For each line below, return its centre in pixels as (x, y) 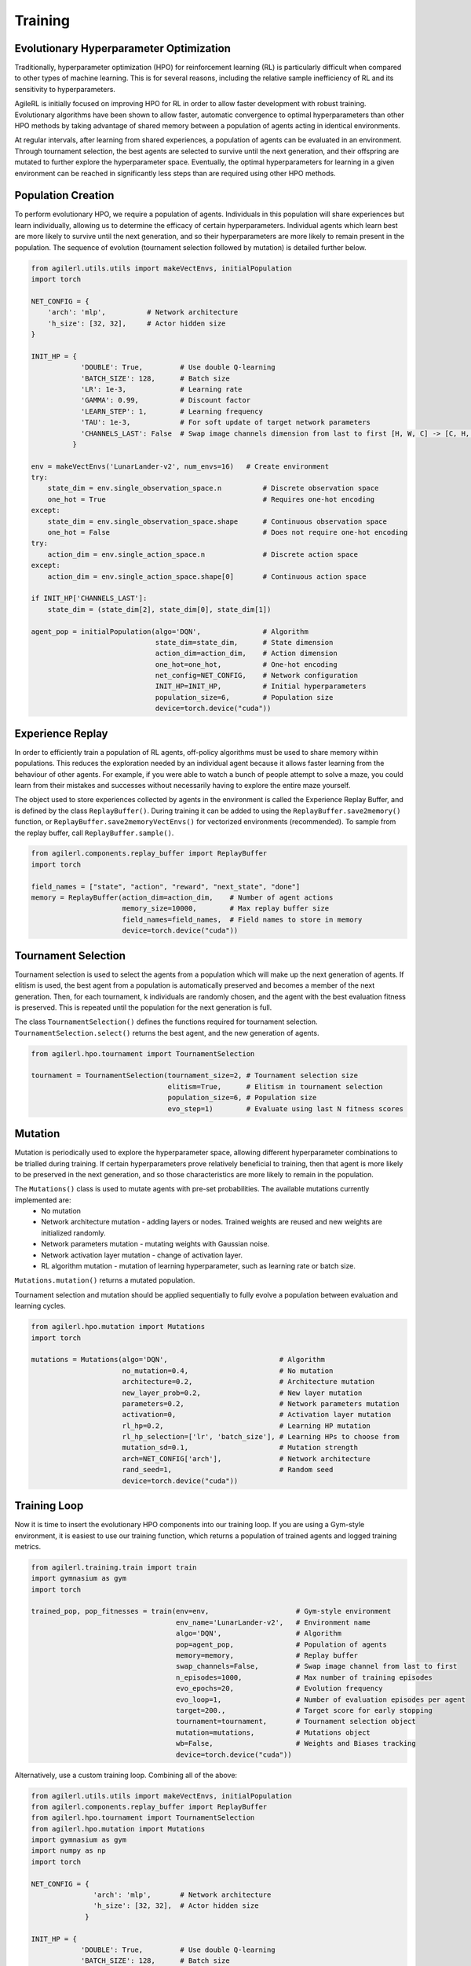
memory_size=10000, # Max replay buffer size (226, 909)
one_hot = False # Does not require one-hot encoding (228, 532)
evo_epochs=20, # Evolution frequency (279, 1688)
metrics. (28, 1546)
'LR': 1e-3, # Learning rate (161, 389)
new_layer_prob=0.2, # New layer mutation (242, 1393)
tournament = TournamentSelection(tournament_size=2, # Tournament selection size (195, 1076)
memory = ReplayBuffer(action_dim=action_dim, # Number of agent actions (182, 898)
